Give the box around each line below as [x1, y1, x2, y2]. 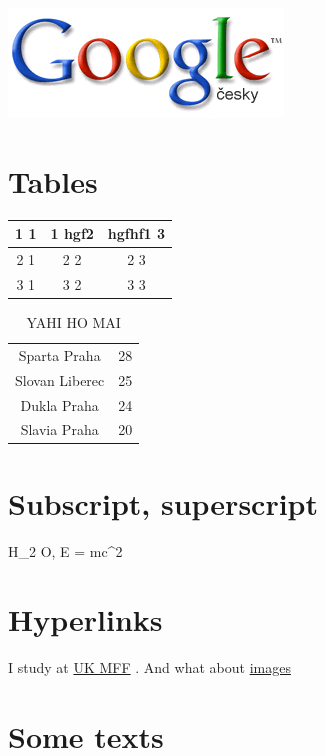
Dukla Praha [20, 394, 99, 415]
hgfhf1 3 [107, 223, 166, 244]
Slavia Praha [20, 419, 99, 440]
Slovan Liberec [15, 369, 105, 390]
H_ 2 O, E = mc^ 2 [8, 540, 123, 561]
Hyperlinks [8, 599, 163, 640]
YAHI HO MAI [26, 312, 121, 332]
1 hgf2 [50, 223, 94, 244]
